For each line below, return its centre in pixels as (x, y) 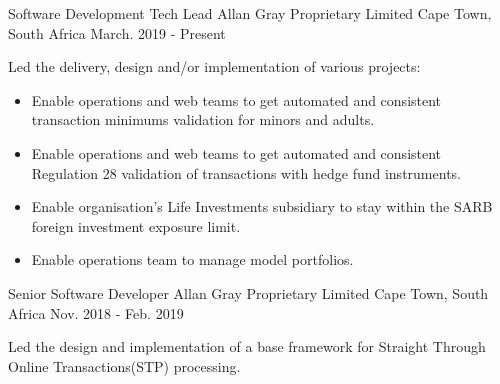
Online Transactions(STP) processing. (124, 365)
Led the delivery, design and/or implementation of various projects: (214, 66)
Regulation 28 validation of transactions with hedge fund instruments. (246, 172)
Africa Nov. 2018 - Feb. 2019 (96, 312)
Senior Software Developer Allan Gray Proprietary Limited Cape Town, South (248, 292)
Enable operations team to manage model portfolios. (192, 259)
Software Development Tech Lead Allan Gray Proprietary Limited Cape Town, (250, 13)
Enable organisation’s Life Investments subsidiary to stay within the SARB (262, 206)
